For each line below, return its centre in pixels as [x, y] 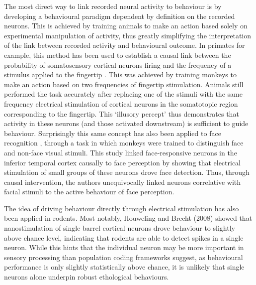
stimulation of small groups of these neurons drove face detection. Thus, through [127, 172]
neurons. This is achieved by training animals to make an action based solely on [126, 26]
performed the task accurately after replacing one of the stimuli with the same [123, 94]
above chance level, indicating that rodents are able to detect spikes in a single [124, 237]
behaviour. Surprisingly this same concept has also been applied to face [113, 133]
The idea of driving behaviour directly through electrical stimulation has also [122, 208]
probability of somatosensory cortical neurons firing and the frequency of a [118, 65]
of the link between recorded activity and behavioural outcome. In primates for [125, 45]
